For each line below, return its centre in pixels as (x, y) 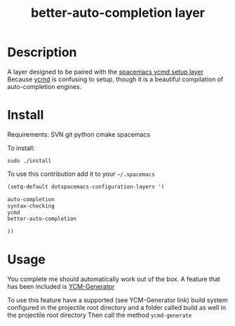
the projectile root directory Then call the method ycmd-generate (100, 315)
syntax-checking (31, 206)
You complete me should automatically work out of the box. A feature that (114, 279)
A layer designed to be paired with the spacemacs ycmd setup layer (106, 72)
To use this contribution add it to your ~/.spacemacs (81, 174)
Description (42, 52)
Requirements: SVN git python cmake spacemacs (79, 134)
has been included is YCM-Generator (61, 287)
